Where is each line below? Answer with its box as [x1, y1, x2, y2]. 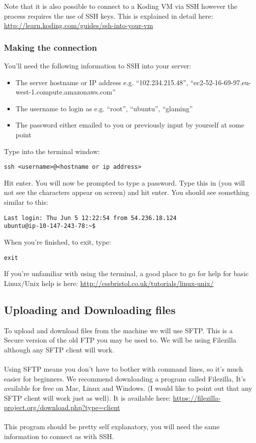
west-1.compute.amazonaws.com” [15, 87, 116, 97]
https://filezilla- [173, 392, 221, 403]
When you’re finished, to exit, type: [4, 236, 111, 247]
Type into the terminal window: [4, 146, 100, 156]
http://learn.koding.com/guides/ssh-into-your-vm [4, 20, 153, 31]
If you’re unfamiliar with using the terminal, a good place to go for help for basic [4, 268, 249, 279]
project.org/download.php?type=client [4, 402, 120, 412]
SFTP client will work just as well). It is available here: [4, 392, 171, 403]
